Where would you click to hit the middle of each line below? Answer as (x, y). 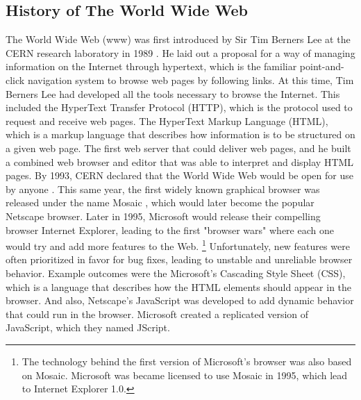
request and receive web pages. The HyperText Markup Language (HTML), (167, 120)
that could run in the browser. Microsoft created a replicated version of (157, 314)
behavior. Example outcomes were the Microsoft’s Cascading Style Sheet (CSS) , (176, 273)
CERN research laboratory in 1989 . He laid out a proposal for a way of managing (180, 52)
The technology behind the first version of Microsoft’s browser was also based (187, 361)
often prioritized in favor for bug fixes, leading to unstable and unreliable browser (179, 259)
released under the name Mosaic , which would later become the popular (160, 202)
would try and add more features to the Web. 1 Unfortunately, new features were (178, 245)
